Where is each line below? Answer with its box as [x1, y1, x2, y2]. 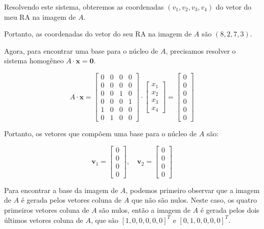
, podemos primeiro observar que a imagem [125, 184, 260, 195]
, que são [90, 214, 119, 225]
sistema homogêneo [4, 55, 64, 66]
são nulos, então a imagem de [99, 205, 191, 215]
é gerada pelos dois [200, 205, 259, 215]
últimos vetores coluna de [4, 214, 83, 225]
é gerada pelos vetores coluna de [21, 195, 122, 205]
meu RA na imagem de [4, 11, 76, 22]
